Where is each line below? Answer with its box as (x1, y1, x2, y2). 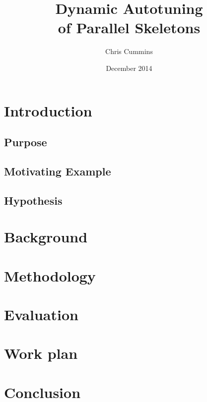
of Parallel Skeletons (58, 17, 201, 38)
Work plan (4, 343, 78, 363)
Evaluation (4, 304, 78, 324)
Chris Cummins (105, 46, 153, 57)
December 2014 (106, 62, 152, 73)
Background (4, 227, 88, 247)
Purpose (4, 134, 47, 150)
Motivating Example (4, 163, 111, 178)
